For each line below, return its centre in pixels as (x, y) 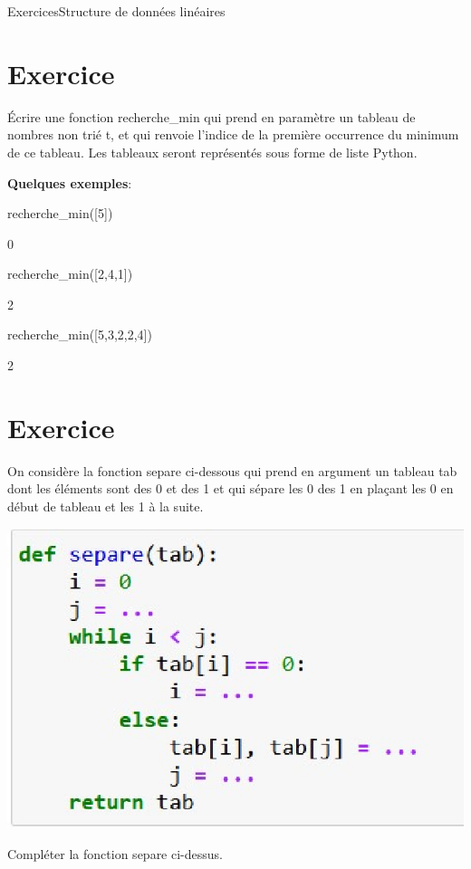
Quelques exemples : (70, 182)
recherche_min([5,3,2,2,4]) (80, 334)
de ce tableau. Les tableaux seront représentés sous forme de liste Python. (212, 152)
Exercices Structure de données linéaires (116, 11)
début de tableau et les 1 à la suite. (106, 506)
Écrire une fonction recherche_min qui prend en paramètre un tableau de (211, 116)
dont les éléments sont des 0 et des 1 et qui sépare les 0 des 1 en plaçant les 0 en (231, 488)
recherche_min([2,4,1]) (70, 274)
